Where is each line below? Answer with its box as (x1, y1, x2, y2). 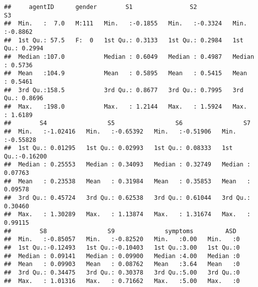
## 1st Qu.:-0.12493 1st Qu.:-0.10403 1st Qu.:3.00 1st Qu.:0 (4, 244, 240, 252)
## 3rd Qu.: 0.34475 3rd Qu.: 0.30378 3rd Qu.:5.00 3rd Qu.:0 (4, 269, 240, 276)
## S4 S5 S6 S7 (4, 120, 251, 127)
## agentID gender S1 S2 (4, 3, 197, 10)
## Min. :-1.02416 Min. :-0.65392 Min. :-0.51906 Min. (4, 128, 237, 135)
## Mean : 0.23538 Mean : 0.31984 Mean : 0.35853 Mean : (4, 177, 251, 185)
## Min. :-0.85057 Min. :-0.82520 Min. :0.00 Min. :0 (4, 236, 240, 243)
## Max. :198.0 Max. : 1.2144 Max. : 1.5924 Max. (4, 103, 247, 110)
